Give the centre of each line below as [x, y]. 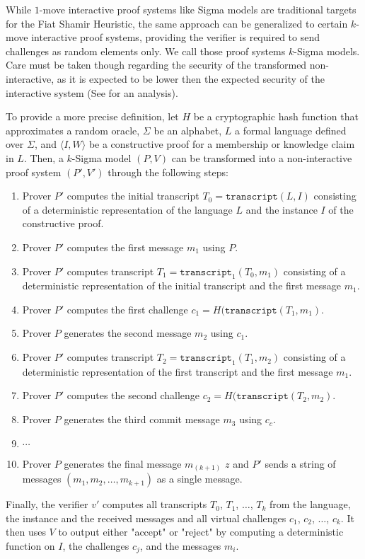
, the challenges [96, 545]
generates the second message [128, 333]
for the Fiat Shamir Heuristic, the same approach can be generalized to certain [177, 23]
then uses [26, 532]
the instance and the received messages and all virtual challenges [146, 518]
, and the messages [180, 545]
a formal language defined [291, 130]
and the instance [282, 209]
